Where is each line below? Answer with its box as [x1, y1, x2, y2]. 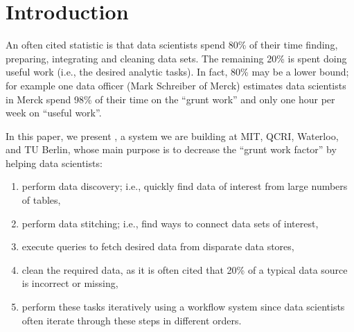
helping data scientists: [6, 155, 103, 170]
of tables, [21, 193, 61, 207]
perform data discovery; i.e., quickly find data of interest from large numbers [21, 179, 348, 193]
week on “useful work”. [6, 105, 102, 120]
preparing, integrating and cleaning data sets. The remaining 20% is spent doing [6, 51, 347, 65]
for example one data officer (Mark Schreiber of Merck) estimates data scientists [6, 78, 346, 92]
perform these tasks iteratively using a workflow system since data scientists [21, 299, 345, 314]
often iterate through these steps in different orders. [21, 313, 242, 327]
